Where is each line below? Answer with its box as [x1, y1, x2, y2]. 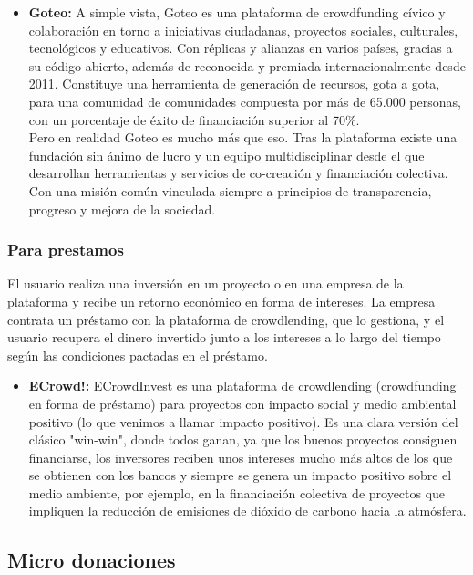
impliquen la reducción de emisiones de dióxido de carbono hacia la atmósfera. [28, 501, 467, 520]
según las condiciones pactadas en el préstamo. [7, 345, 268, 364]
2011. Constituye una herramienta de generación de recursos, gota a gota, [28, 74, 440, 93]
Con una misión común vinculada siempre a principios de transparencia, [28, 181, 432, 200]
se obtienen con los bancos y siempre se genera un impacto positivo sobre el [28, 465, 452, 485]
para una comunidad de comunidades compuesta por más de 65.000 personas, [28, 91, 461, 110]
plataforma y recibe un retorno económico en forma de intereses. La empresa [7, 291, 436, 310]
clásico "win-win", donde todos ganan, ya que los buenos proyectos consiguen [28, 430, 458, 449]
